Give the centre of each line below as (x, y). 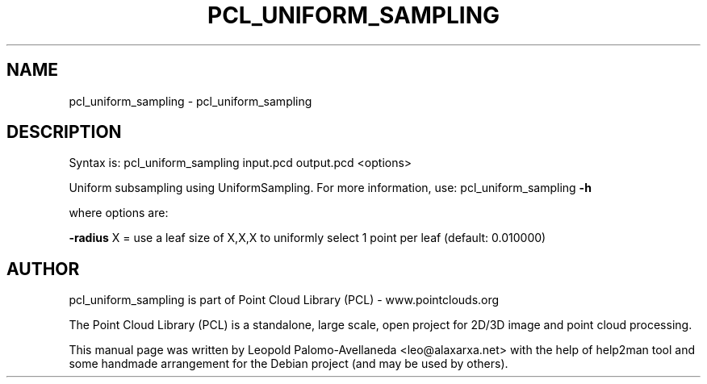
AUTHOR (43, 269)
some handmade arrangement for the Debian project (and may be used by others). (289, 364)
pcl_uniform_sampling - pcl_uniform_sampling (190, 101)
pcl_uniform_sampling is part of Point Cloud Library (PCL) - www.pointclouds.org (284, 300)
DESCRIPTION (64, 132)
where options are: (119, 213)
